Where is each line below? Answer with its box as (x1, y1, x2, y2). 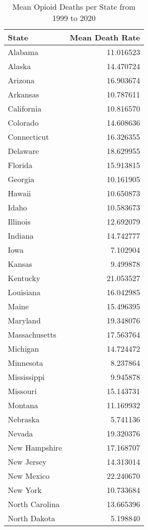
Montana (8, 399, 38, 411)
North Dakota (8, 512, 55, 524)
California (8, 103, 41, 114)
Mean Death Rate (70, 32, 140, 43)
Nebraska (8, 414, 40, 425)
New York (8, 484, 42, 495)
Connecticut (8, 131, 49, 142)
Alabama (8, 46, 38, 57)
